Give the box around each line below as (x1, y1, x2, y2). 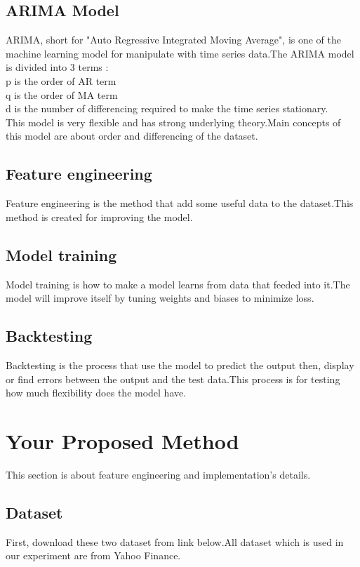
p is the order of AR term (6, 73, 116, 88)
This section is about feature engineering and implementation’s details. (6, 467, 311, 481)
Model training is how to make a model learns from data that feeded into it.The (6, 276, 350, 291)
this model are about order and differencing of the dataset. (6, 128, 258, 143)
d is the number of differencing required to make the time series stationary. (6, 101, 328, 116)
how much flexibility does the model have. (6, 385, 187, 400)
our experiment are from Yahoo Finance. (6, 548, 181, 563)
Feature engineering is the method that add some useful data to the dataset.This (6, 196, 354, 211)
